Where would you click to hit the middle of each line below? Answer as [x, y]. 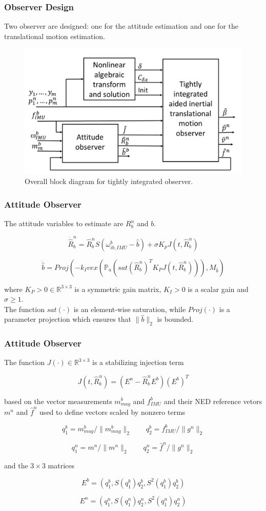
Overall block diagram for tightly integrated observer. [109, 181]
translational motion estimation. [55, 36]
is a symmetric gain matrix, [118, 289]
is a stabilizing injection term [138, 362]
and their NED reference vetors [213, 401]
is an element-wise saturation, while [130, 309]
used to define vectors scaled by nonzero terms [112, 412]
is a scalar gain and [218, 289]
